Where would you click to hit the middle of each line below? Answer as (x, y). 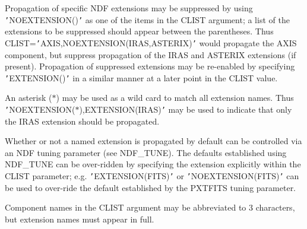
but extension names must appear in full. (80, 219)
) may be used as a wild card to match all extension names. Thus (175, 98)
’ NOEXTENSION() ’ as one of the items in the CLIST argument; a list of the (147, 19)
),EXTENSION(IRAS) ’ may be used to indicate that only (186, 109)
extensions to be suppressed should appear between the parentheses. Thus (139, 31)
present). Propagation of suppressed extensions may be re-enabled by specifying (150, 66)
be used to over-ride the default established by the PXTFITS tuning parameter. (151, 187)
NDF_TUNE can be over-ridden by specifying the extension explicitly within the (153, 164)
